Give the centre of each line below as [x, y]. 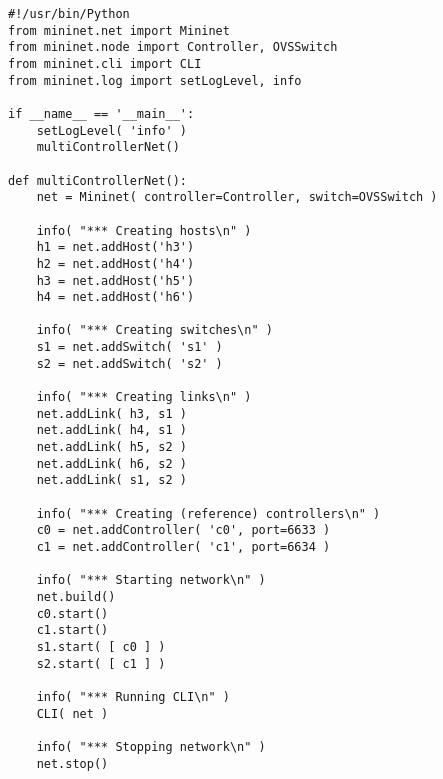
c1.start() [72, 630]
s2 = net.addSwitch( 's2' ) [129, 363]
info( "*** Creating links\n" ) [144, 397]
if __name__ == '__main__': [101, 113]
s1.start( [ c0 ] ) [101, 646]
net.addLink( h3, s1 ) [111, 413]
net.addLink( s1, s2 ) [111, 480]
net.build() [76, 596]
